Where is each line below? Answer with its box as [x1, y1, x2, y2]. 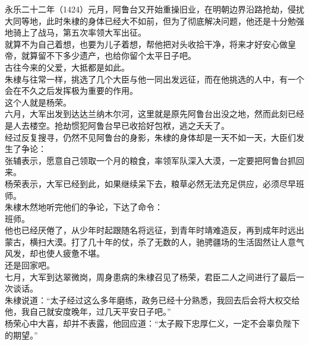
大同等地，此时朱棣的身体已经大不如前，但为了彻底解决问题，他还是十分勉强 [5, 14, 304, 27]
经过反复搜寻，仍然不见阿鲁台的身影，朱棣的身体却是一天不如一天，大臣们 [5, 131, 296, 143]
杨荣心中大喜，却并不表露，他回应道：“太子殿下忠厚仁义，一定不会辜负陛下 [5, 317, 300, 330]
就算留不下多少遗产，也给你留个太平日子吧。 [21, 49, 196, 62]
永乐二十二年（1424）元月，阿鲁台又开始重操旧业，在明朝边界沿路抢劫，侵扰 [5, 3, 304, 15]
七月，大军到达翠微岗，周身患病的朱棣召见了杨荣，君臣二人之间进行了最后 [5, 270, 296, 283]
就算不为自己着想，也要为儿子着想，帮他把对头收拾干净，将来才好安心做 [5, 37, 288, 50]
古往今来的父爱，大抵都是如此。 [5, 61, 130, 73]
